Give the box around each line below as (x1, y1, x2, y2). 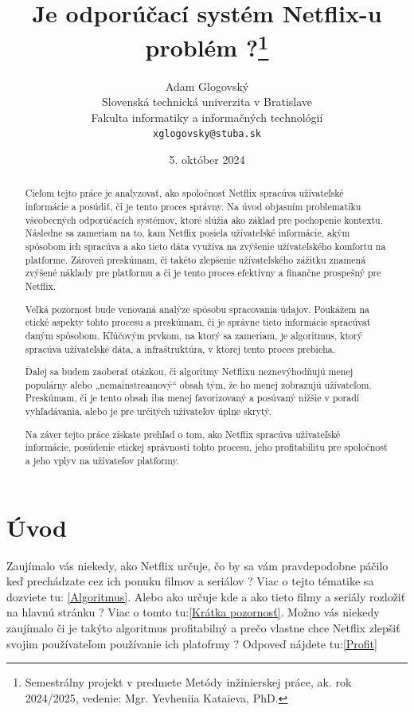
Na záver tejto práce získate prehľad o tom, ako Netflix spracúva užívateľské (25, 427, 341, 440)
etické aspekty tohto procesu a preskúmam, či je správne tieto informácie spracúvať (25, 315, 371, 329)
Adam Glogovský (165, 77, 249, 94)
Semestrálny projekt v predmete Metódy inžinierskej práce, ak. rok (25, 674, 352, 690)
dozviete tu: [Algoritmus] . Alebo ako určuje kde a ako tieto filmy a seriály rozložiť (6, 588, 406, 604)
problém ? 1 (145, 28, 269, 64)
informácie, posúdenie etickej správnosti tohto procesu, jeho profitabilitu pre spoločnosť (25, 440, 388, 454)
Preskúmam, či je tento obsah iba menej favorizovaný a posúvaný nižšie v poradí (25, 391, 360, 405)
